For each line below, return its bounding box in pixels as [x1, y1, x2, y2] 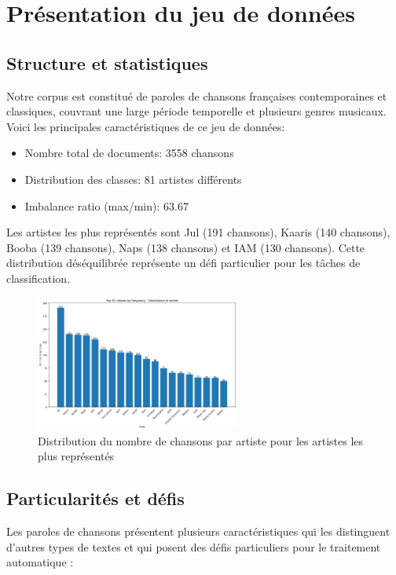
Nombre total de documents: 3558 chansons [24, 145, 234, 161]
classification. [6, 269, 71, 286]
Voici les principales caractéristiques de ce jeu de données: [6, 118, 285, 134]
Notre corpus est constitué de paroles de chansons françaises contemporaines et [6, 87, 387, 104]
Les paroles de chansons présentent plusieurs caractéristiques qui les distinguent [6, 522, 390, 539]
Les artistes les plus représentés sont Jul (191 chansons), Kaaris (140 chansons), [6, 224, 390, 240]
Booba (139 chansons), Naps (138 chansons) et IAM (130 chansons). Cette [6, 239, 365, 255]
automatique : [6, 554, 74, 570]
